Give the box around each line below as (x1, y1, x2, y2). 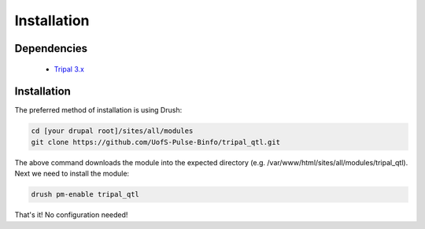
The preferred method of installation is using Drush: (14, 105, 183, 115)
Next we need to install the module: (14, 169, 130, 179)
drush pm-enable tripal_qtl (31, 190, 139, 199)
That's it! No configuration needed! (14, 210, 128, 220)
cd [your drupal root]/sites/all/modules (31, 127, 194, 135)
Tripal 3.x (54, 64, 84, 74)
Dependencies (14, 42, 88, 55)
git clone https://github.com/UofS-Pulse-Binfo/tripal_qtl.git (31, 138, 281, 146)
